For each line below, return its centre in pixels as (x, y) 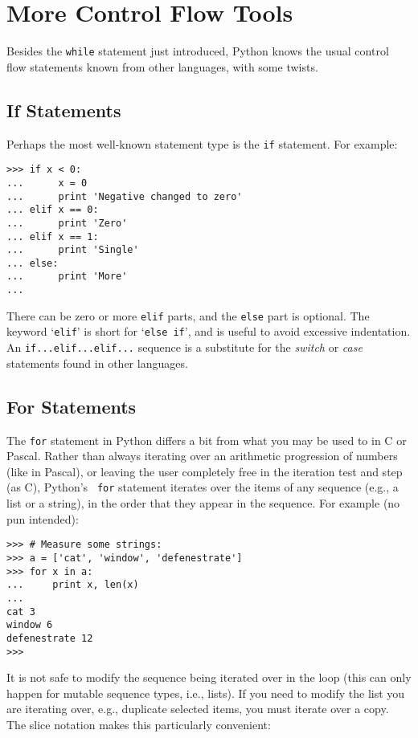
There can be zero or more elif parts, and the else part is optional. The (188, 315)
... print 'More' (67, 277)
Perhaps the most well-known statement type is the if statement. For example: (202, 143)
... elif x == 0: (53, 210)
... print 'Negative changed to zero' (125, 196)
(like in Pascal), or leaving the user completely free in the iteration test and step (205, 471)
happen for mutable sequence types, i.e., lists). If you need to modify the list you (206, 693)
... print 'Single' (73, 250)
